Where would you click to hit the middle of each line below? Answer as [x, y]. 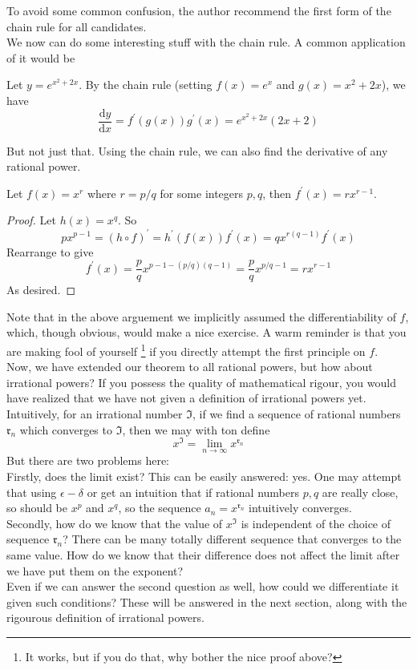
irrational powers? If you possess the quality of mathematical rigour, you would [201, 382]
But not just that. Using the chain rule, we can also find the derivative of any [197, 150]
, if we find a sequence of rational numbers [296, 413]
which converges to [66, 429]
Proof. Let [31, 220]
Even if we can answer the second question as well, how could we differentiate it [203, 586]
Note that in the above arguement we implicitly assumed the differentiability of [201, 316]
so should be [37, 508]
